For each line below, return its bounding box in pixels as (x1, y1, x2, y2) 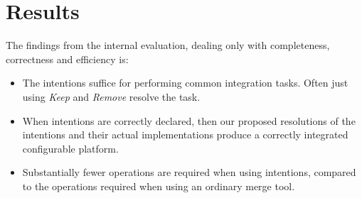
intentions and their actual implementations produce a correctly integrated (22, 127, 348, 142)
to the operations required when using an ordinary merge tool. (22, 178, 295, 193)
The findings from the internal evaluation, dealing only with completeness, (6, 38, 330, 53)
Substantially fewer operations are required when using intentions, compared (22, 165, 356, 180)
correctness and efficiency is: (6, 51, 129, 66)
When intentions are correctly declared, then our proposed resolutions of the (22, 113, 356, 128)
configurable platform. (22, 141, 119, 155)
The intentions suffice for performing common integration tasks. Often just (22, 75, 348, 90)
